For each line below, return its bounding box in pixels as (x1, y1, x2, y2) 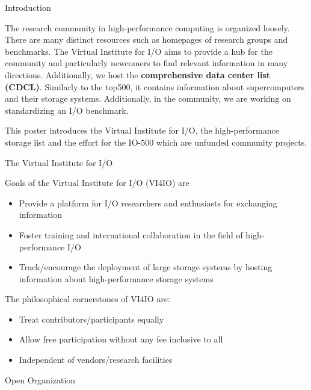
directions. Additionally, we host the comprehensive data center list (5, 68, 271, 81)
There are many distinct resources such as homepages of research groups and (5, 33, 288, 46)
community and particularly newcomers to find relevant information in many (5, 57, 288, 69)
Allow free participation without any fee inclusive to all (19, 333, 223, 345)
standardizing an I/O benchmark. (5, 104, 129, 116)
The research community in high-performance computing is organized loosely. (5, 21, 290, 34)
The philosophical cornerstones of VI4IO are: (5, 292, 170, 305)
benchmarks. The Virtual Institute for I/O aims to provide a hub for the (5, 45, 273, 57)
